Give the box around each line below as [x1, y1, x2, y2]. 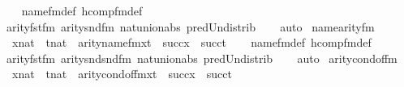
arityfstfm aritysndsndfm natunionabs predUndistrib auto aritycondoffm [6, 49, 398, 66]
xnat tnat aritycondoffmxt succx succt [11, 65, 232, 82]
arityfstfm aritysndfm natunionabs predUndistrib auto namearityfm [6, 18, 375, 35]
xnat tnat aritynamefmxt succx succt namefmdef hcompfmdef [11, 34, 372, 51]
